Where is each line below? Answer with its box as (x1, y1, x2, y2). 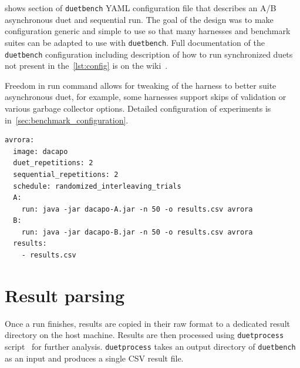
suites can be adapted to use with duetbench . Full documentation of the (5, 36, 265, 48)
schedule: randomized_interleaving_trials (13, 182, 181, 190)
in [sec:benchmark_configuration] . (5, 113, 129, 126)
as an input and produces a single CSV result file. (5, 352, 184, 364)
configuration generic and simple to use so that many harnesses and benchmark (5, 25, 291, 37)
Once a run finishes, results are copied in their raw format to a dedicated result (5, 317, 290, 329)
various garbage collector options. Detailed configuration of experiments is (5, 102, 271, 114)
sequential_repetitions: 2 (13, 170, 119, 179)
